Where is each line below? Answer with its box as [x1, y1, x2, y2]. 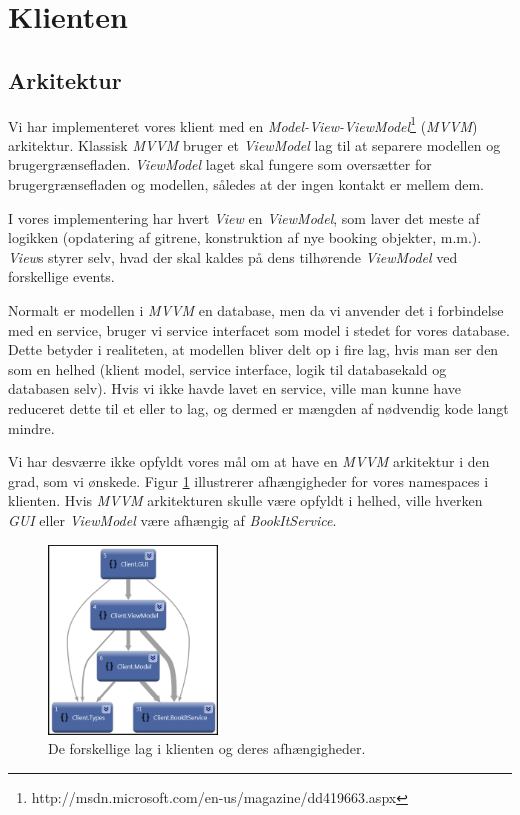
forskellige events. [8, 266, 115, 287]
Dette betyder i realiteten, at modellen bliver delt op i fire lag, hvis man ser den [8, 339, 499, 360]
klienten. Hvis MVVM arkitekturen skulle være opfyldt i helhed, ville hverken [8, 490, 483, 511]
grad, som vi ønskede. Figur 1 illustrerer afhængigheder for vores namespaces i [8, 470, 489, 491]
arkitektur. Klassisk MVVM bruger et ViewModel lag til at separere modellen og [8, 134, 501, 155]
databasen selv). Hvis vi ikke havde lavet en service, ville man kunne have [8, 378, 461, 399]
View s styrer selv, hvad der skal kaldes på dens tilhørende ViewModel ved [8, 246, 458, 267]
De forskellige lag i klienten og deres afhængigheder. [48, 738, 366, 759]
